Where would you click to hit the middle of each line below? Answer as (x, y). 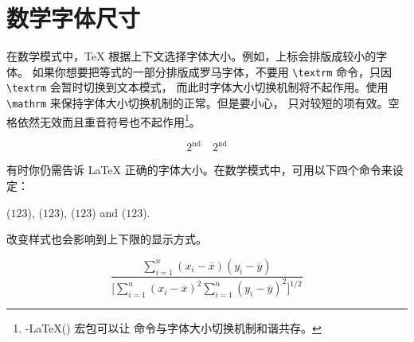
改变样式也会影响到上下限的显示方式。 (107, 239)
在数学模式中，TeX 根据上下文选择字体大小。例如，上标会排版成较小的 (191, 56)
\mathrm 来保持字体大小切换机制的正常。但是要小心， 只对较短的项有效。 (197, 103)
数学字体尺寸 (74, 18)
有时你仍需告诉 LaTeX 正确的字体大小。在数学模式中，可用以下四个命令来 (199, 170)
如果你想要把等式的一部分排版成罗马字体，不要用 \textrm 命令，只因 (212, 71)
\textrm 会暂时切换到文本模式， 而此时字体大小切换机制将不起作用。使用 (197, 87)
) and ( (109, 212)
